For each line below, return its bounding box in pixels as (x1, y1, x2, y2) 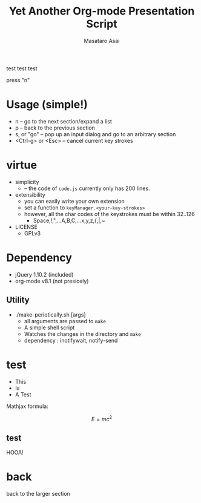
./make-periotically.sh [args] (15, 311, 86, 318)
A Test (15, 390, 31, 398)
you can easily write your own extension (24, 197, 125, 205)
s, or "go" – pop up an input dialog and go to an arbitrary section (15, 130, 176, 137)
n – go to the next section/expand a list (15, 117, 112, 125)
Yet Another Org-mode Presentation (8, 4, 195, 18)
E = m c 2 (91, 414, 113, 422)
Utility (6, 295, 30, 305)
